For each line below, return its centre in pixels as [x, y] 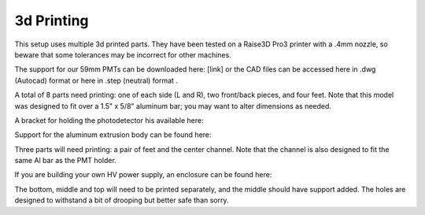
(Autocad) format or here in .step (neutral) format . [96, 80]
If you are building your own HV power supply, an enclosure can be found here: [143, 175]
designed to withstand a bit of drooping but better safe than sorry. [122, 200]
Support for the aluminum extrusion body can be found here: [113, 135]
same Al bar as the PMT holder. [66, 161]
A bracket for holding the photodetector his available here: [109, 120]
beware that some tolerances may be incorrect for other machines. [123, 54]
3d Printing [52, 20]
